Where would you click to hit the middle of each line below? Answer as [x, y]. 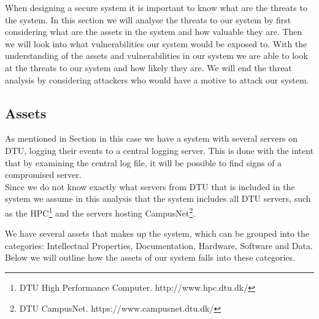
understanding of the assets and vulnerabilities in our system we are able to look [156, 56]
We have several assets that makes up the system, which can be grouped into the [157, 233]
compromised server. [43, 175]
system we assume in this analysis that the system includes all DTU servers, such [158, 198]
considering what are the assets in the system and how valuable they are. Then [154, 32]
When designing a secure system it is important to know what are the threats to [156, 7]
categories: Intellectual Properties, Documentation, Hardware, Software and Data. [159, 245]
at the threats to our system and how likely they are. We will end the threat [148, 67]
